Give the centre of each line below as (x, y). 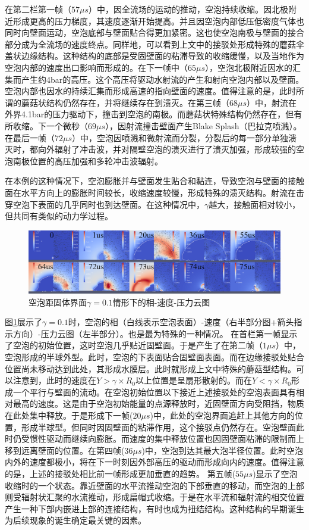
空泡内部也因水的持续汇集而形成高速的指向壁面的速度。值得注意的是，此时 (150, 91)
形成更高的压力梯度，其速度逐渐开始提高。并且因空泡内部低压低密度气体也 (158, 21)
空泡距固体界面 (58, 302)
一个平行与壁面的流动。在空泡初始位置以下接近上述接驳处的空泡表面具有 (154, 392)
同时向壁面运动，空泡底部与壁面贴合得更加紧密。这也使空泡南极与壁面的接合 (154, 32)
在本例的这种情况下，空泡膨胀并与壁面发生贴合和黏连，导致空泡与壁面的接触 (154, 181)
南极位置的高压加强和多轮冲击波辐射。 (88, 160)
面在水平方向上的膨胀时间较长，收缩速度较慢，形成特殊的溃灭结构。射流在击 (154, 192)
